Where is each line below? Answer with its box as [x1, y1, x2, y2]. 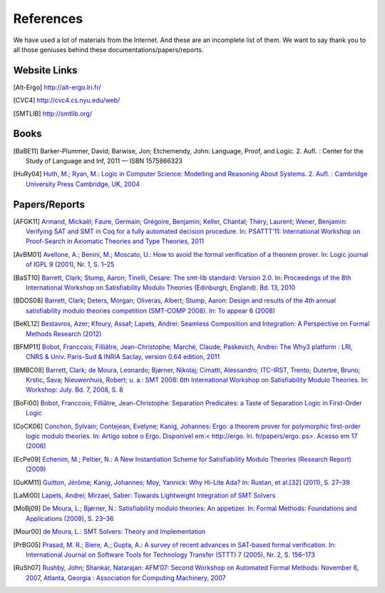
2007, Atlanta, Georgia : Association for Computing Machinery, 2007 [26, 573, 226, 582]
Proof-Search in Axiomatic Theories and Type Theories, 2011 [26, 237, 205, 245]
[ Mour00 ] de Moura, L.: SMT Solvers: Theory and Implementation [13, 527, 206, 536]
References [13, 11, 83, 26]
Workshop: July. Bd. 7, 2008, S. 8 [26, 385, 124, 394]
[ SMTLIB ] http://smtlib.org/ [13, 109, 93, 118]
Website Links [13, 64, 78, 76]
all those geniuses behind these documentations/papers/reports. [13, 45, 204, 54]
